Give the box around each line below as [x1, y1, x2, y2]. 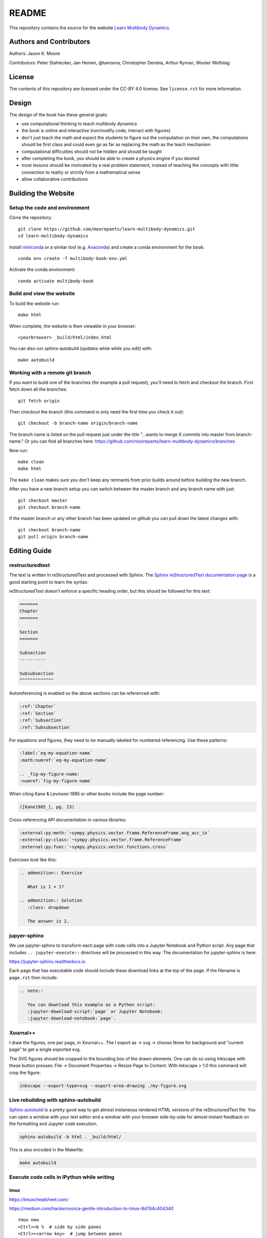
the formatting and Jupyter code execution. [9, 1121, 98, 1127]
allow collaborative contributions [21, 176, 88, 182]
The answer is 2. [27, 919, 69, 924]
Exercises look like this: [9, 857, 57, 863]
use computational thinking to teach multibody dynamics [21, 121, 137, 127]
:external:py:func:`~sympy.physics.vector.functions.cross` [19, 844, 169, 849]
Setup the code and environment [9, 204, 90, 211]
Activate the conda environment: [9, 266, 76, 272]
